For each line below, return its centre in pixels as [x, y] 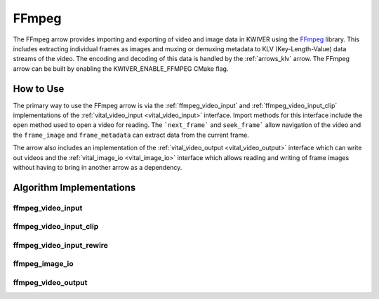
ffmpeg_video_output [50, 283]
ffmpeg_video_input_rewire [61, 245]
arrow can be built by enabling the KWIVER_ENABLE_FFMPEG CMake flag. [121, 68]
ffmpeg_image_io [43, 264]
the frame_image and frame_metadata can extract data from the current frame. [131, 135]
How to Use [39, 89]
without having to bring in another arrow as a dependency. [98, 167]
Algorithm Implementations [74, 187]
